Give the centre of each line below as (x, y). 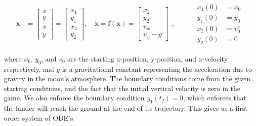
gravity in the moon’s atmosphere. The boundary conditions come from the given (127, 79)
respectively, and (29, 69)
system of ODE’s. (48, 117)
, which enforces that (215, 98)
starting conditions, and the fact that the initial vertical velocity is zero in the (122, 88)
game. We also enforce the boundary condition (74, 98)
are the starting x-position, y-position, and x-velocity (148, 58)
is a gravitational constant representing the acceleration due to (157, 69)
